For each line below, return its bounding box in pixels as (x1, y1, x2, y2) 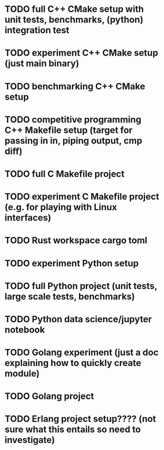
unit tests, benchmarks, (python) (4, 14, 144, 25)
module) (4, 368, 40, 379)
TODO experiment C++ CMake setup (4, 47, 159, 59)
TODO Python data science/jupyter (4, 313, 152, 325)
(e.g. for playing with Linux (4, 202, 117, 213)
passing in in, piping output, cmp (4, 135, 142, 146)
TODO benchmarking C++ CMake (4, 80, 146, 92)
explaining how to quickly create (4, 358, 142, 369)
